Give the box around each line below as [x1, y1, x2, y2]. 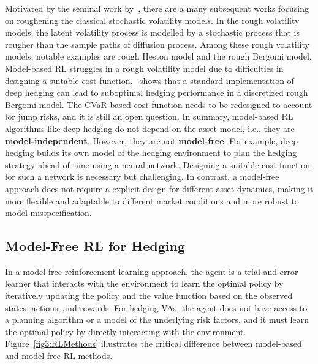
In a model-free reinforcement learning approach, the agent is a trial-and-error [5, 265, 298, 277]
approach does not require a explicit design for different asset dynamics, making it [5, 182, 314, 195]
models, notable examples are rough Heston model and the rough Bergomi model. [5, 50, 312, 63]
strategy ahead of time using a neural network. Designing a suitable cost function [5, 158, 311, 171]
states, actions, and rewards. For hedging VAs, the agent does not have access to [5, 301, 308, 314]
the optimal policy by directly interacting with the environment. [5, 325, 246, 338]
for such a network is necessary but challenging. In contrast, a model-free [5, 170, 279, 183]
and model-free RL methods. [5, 349, 113, 362]
